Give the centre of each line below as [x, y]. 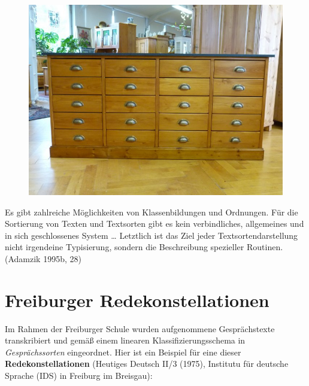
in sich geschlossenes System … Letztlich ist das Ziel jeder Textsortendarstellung [152, 235]
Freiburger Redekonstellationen [137, 300]
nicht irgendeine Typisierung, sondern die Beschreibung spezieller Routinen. [144, 247]
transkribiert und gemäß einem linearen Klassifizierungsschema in [125, 340]
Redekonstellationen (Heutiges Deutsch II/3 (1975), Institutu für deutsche [147, 364]
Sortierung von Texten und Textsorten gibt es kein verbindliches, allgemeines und [154, 224]
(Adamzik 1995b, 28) [43, 258]
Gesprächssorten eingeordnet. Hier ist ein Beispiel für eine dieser [123, 352]
